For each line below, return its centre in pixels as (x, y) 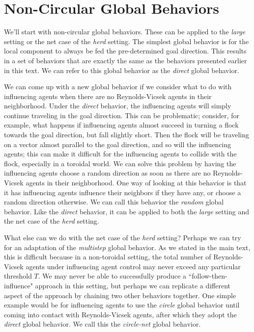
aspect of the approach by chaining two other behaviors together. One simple (120, 295)
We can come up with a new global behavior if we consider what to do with (118, 87)
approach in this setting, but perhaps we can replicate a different (133, 285)
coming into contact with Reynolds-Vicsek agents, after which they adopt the (120, 314)
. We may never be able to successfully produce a (112, 276)
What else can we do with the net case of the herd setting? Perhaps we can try (123, 237)
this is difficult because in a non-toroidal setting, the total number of (108, 257)
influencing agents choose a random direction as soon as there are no (107, 173)
